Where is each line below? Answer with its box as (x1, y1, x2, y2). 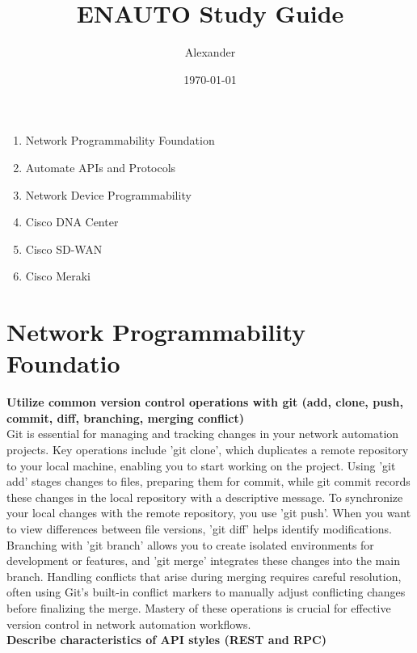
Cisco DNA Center (25, 213, 119, 230)
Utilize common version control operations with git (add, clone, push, (6, 394, 403, 411)
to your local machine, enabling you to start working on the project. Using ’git (6, 457, 396, 474)
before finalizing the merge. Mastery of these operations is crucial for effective (6, 599, 391, 616)
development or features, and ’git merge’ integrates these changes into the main (6, 552, 400, 569)
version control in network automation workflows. (6, 615, 251, 632)
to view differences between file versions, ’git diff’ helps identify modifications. (6, 520, 392, 537)
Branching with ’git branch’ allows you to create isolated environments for (6, 536, 374, 553)
